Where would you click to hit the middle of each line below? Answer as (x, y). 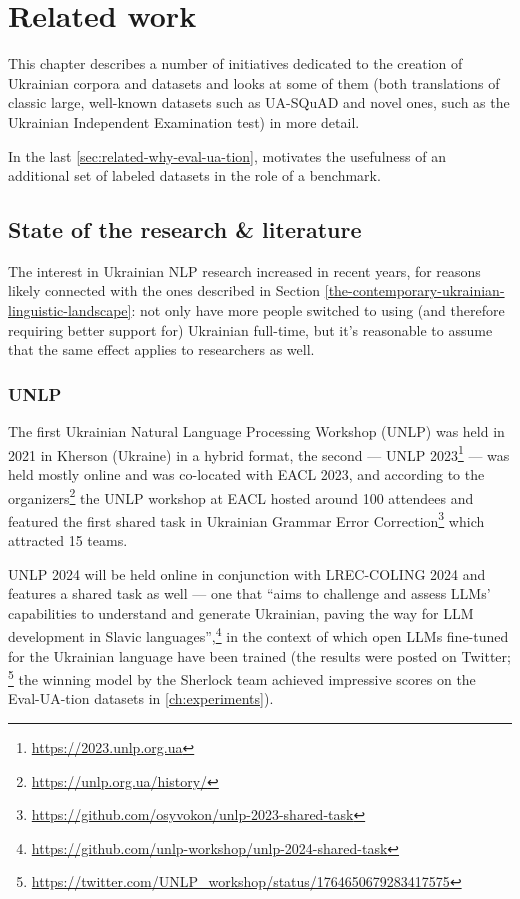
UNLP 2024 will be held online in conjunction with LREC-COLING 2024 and (247, 573)
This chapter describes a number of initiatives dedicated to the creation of (235, 63)
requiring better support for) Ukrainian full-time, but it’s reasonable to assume (250, 329)
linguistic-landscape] (70, 310)
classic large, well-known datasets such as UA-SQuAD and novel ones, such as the (259, 102)
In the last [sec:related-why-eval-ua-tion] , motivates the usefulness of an (227, 155)
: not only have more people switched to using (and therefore (318, 310)
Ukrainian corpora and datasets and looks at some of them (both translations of (254, 82)
